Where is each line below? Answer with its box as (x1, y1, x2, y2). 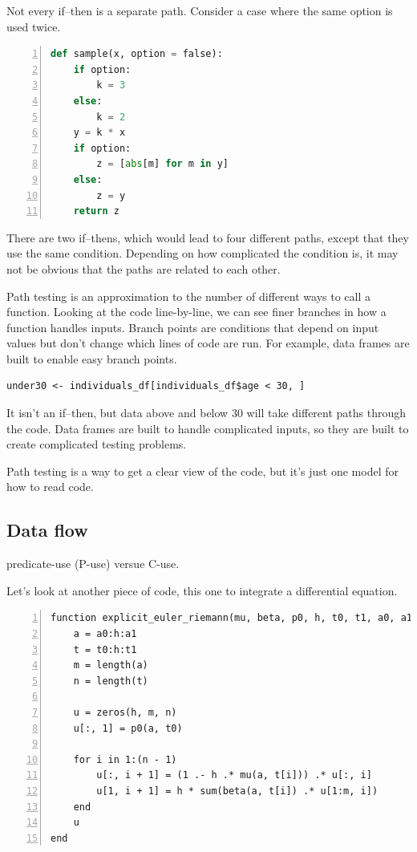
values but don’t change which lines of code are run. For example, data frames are (6, 335, 410, 351)
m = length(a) (73, 659, 148, 671)
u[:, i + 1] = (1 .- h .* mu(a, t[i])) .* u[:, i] (96, 769, 372, 781)
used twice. (6, 18, 61, 34)
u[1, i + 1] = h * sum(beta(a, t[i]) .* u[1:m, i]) (96, 785, 379, 797)
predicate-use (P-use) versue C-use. (6, 555, 180, 572)
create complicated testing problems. (6, 436, 187, 452)
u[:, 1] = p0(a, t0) (73, 722, 183, 734)
